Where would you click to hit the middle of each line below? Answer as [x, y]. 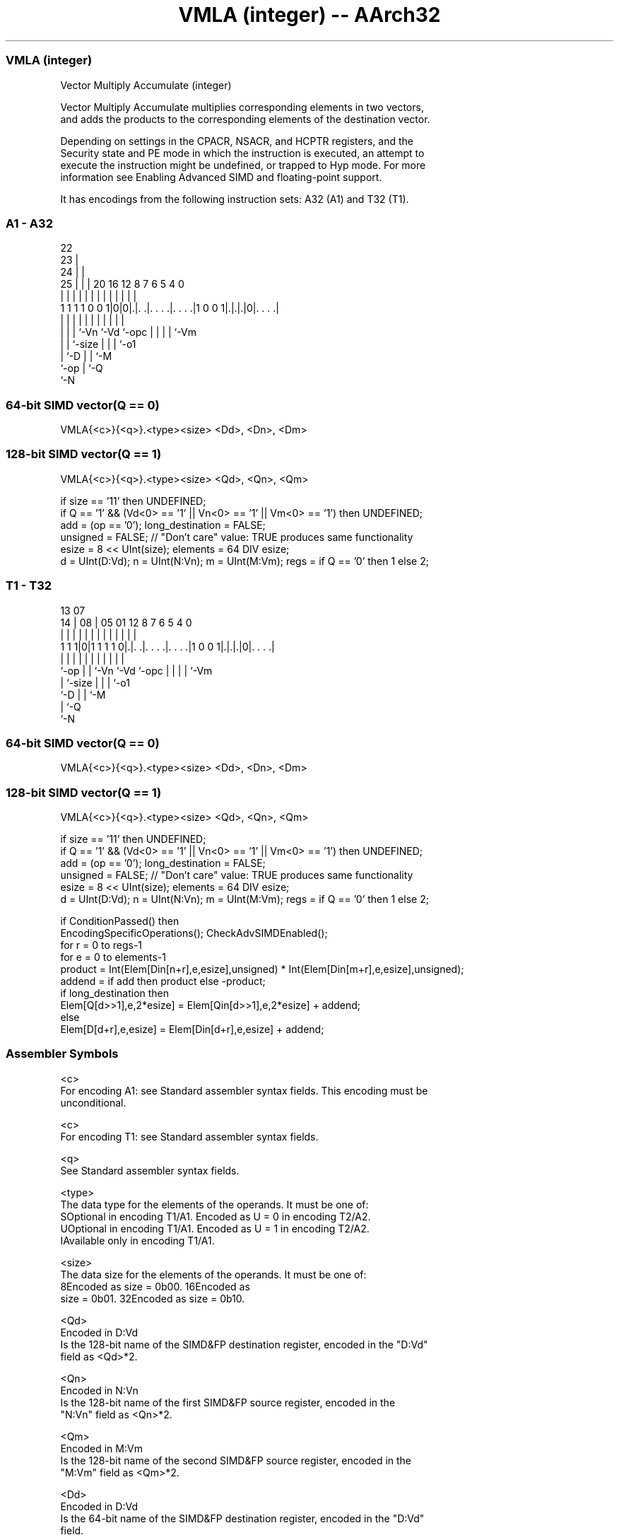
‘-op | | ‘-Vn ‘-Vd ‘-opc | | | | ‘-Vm [136, 670]
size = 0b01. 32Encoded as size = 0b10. [153, 1298]
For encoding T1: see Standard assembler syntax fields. [189, 1136]
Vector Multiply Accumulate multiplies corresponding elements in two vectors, [242, 107]
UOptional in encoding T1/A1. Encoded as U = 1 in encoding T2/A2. [215, 1228]
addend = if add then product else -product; [163, 981]
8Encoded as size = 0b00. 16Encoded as [155, 1286]
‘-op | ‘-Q [82, 368]
